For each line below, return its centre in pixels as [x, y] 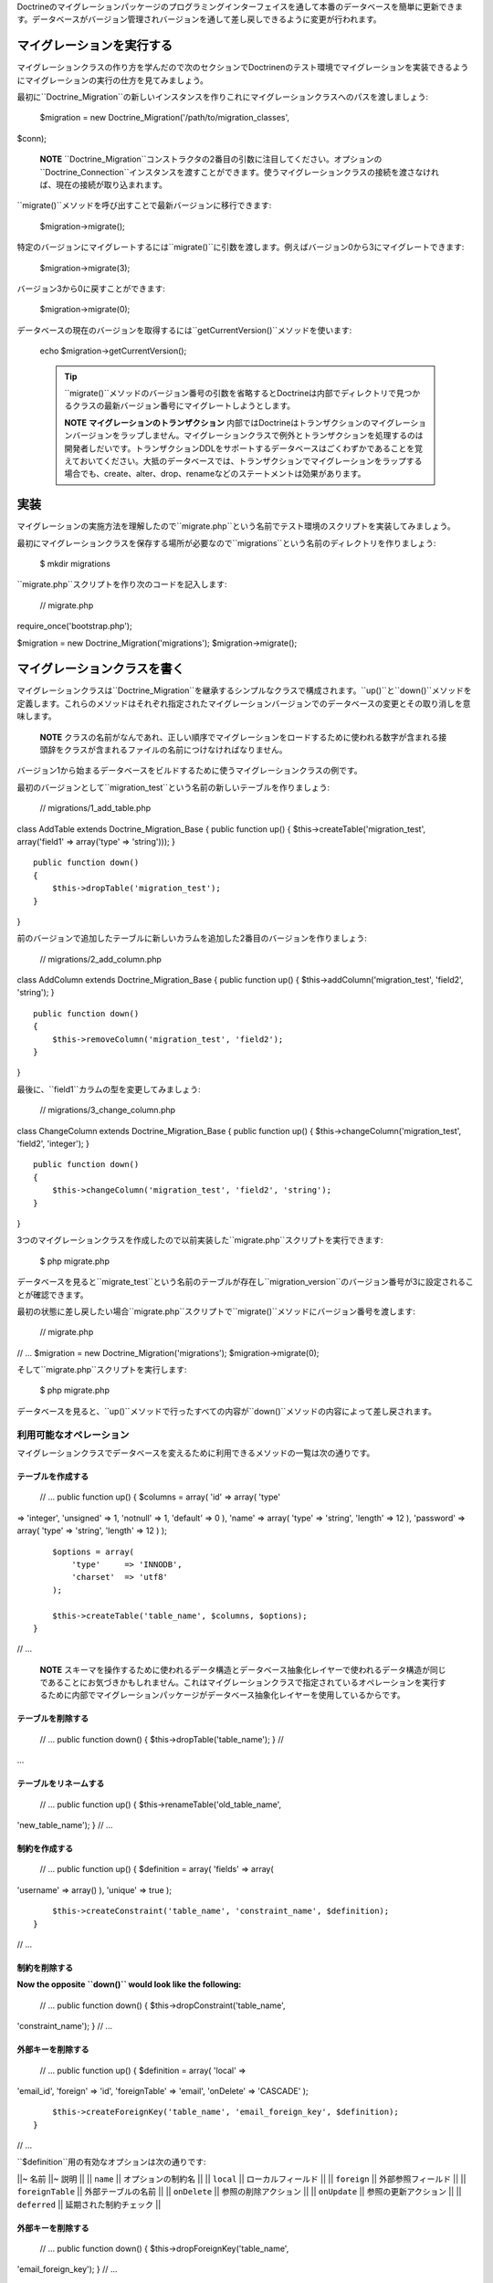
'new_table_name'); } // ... [65, 1825]
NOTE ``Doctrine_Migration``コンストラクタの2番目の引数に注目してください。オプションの [211, 159]
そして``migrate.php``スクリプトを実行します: [102, 1370]
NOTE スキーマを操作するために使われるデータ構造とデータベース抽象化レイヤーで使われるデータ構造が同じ [243, 1669]
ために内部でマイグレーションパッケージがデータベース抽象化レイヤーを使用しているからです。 [226, 1695]
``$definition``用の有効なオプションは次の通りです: [111, 2162]
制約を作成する [45, 1848]
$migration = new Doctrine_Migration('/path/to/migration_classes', [165, 118]
